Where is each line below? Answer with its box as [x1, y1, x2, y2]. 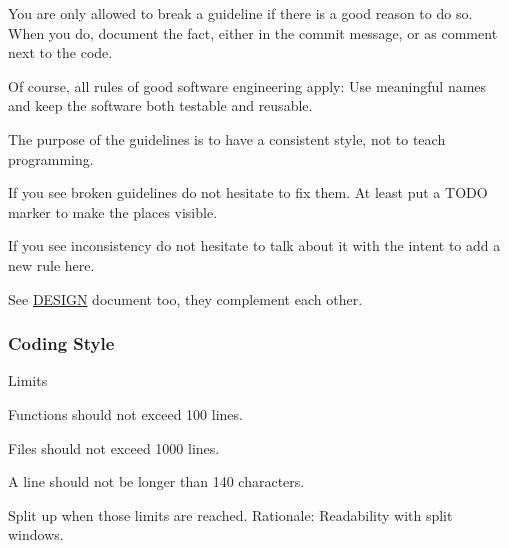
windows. [8, 524, 64, 545]
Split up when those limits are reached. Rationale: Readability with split [8, 504, 453, 525]
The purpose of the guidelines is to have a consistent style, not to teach [8, 128, 446, 149]
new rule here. [8, 254, 95, 275]
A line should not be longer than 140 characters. [8, 471, 305, 492]
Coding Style [8, 331, 115, 356]
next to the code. [8, 42, 113, 63]
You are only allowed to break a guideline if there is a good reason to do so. [8, 3, 473, 23]
